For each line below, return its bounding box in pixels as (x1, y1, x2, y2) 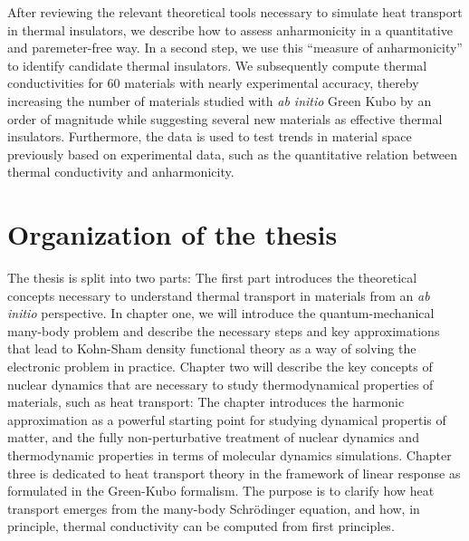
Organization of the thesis (7, 216, 338, 253)
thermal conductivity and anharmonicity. (7, 162, 234, 181)
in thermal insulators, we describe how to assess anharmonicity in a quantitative (7, 20, 453, 39)
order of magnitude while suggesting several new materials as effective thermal (7, 109, 443, 128)
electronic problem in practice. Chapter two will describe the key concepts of (7, 357, 433, 376)
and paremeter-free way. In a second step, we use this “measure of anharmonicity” (7, 38, 463, 57)
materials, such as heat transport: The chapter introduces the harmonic (7, 392, 405, 411)
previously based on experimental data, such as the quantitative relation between (7, 144, 458, 163)
